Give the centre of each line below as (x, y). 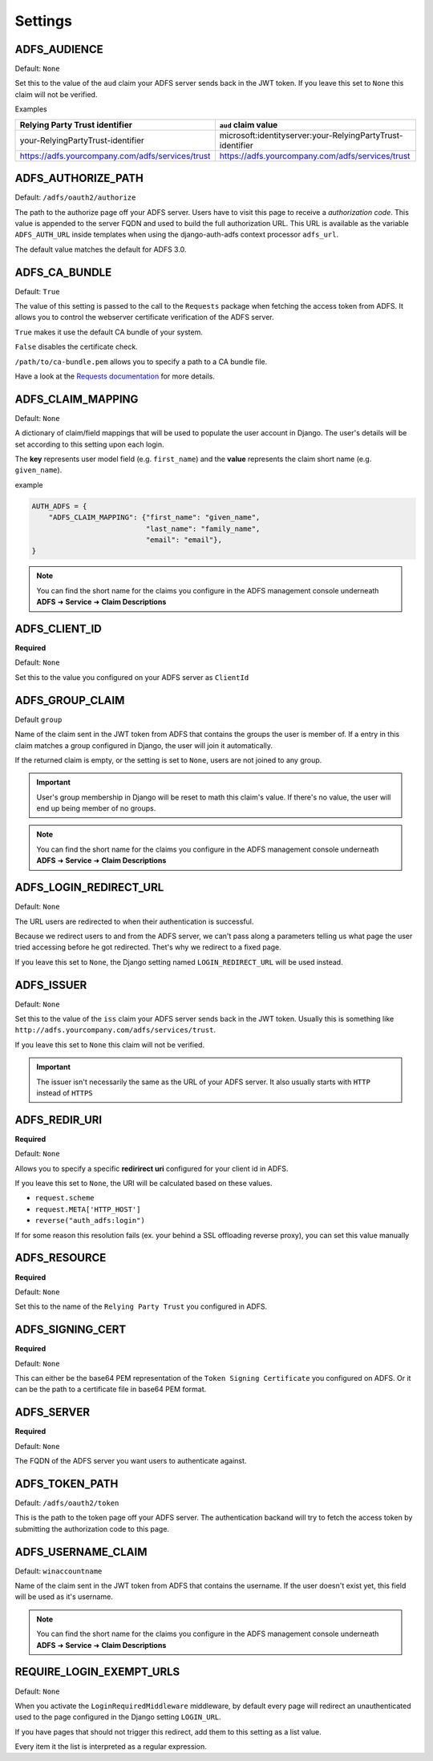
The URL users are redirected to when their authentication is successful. (134, 921)
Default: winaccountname (59, 1571)
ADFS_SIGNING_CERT (71, 1330)
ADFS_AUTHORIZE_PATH (79, 178)
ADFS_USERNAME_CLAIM (81, 1552)
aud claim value (249, 124)
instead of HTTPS (65, 1093)
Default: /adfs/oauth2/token (67, 1503)
